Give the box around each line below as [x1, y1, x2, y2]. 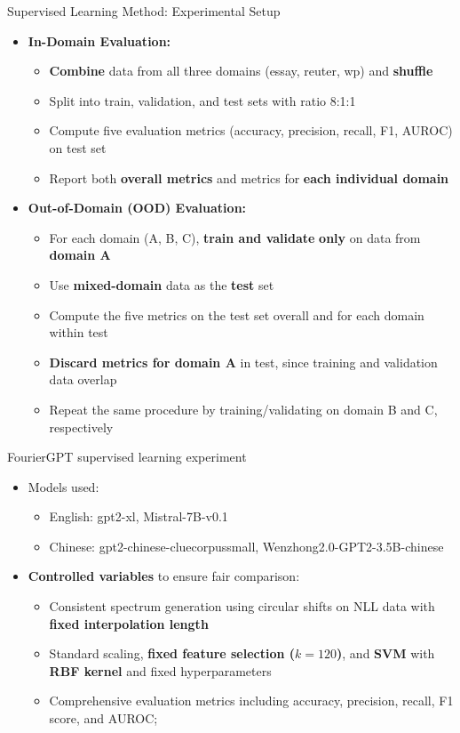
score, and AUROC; [49, 709, 158, 728]
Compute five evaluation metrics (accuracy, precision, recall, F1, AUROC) [49, 121, 453, 140]
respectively [49, 417, 114, 436]
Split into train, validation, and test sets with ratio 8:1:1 [49, 91, 356, 109]
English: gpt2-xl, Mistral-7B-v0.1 [49, 507, 228, 526]
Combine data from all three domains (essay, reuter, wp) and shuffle [49, 61, 433, 80]
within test [49, 323, 108, 342]
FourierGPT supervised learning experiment [7, 447, 247, 466]
